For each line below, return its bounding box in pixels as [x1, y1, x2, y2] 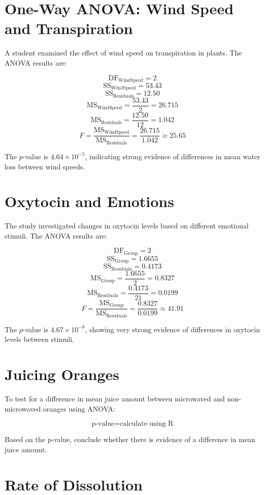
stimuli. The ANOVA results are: [5, 230, 107, 241]
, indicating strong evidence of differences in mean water [85, 151, 260, 161]
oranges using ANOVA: [43, 403, 115, 414]
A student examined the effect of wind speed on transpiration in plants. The [5, 47, 242, 58]
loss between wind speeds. [5, 161, 85, 171]
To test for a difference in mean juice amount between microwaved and [5, 393, 225, 404]
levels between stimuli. [5, 334, 75, 344]
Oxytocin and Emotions [5, 191, 174, 212]
